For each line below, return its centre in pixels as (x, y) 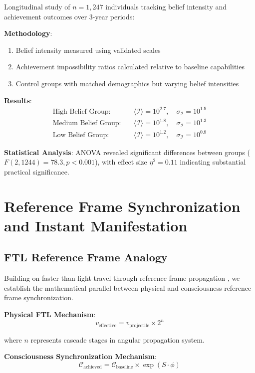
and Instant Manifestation (96, 225)
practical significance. (37, 171)
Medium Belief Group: (87, 123)
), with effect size (121, 162)
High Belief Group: (82, 111)
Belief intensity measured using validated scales (88, 50)
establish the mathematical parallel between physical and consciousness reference (128, 287)
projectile (139, 325)
